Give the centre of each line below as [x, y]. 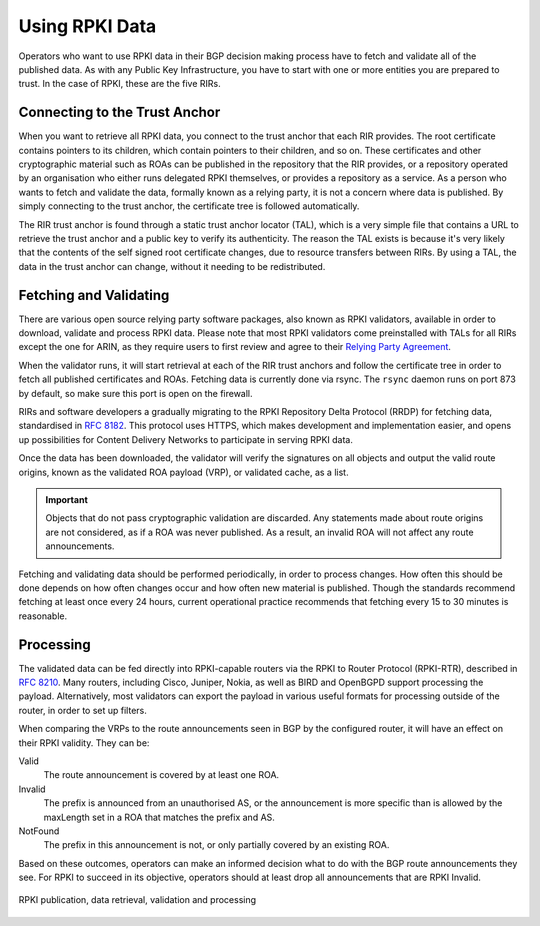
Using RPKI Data [87, 26]
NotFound [39, 831]
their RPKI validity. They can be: [84, 742]
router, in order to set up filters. [82, 710]
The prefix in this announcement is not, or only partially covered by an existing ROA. [216, 845]
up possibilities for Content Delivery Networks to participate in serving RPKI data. [186, 439]
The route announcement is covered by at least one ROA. [161, 775]
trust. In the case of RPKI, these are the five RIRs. [120, 84]
